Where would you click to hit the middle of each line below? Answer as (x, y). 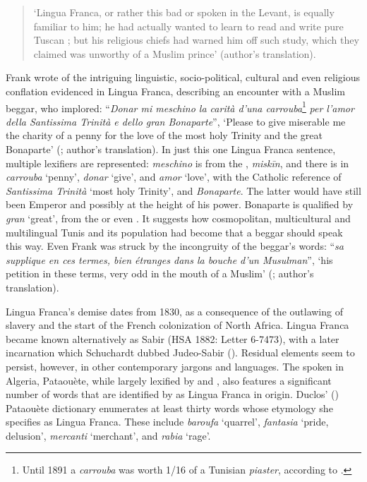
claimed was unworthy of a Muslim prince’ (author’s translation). (175, 53)
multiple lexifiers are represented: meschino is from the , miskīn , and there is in (178, 163)
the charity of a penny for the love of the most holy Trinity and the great (164, 135)
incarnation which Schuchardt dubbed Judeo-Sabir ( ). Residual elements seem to (180, 353)
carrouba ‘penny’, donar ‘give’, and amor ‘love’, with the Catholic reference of (174, 177)
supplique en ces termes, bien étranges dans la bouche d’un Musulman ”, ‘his (169, 259)
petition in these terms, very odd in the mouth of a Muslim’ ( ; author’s (160, 273)
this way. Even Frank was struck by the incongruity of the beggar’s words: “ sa (175, 246)
